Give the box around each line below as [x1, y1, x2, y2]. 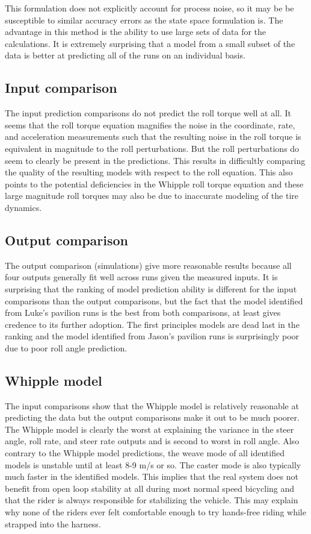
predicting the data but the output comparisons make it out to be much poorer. [5, 411, 300, 424]
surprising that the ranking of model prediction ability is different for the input [5, 282, 297, 295]
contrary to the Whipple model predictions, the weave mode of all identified [5, 447, 285, 459]
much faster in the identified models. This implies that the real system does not [5, 470, 298, 483]
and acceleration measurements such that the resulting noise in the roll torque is [5, 130, 301, 143]
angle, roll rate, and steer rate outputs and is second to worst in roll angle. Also [5, 435, 300, 447]
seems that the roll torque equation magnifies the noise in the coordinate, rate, [5, 118, 295, 131]
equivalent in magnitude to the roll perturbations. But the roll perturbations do [5, 142, 300, 154]
